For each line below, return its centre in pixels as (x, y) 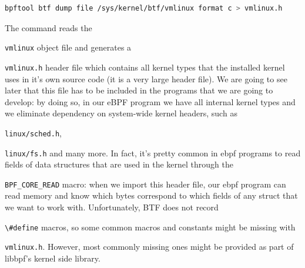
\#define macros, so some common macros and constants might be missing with (150, 227)
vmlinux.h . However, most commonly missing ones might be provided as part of (149, 247)
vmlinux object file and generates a (68, 47)
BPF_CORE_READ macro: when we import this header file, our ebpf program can (145, 184)
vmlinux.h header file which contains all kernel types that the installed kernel (145, 67)
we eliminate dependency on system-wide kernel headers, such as (121, 113)
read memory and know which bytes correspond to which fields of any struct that (151, 195)
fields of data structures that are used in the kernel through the (119, 164)
